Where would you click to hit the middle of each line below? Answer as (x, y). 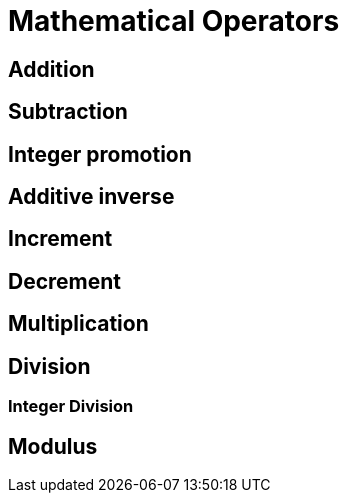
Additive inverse (91, 197)
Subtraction (68, 112)
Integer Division (71, 406)
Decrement (65, 281)
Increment (60, 239)
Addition (51, 69)
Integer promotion (100, 154)
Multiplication (78, 324)
